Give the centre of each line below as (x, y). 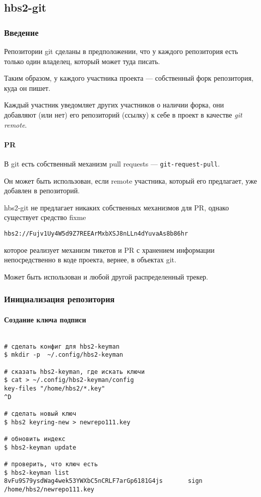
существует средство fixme (45, 217)
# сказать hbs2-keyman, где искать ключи (75, 372)
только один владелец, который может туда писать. (82, 61)
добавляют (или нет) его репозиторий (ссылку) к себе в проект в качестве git (123, 114)
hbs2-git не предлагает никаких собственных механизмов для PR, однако (117, 207)
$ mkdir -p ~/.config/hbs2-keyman (64, 355)
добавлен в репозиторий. (42, 190)
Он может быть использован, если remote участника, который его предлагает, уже (130, 180)
